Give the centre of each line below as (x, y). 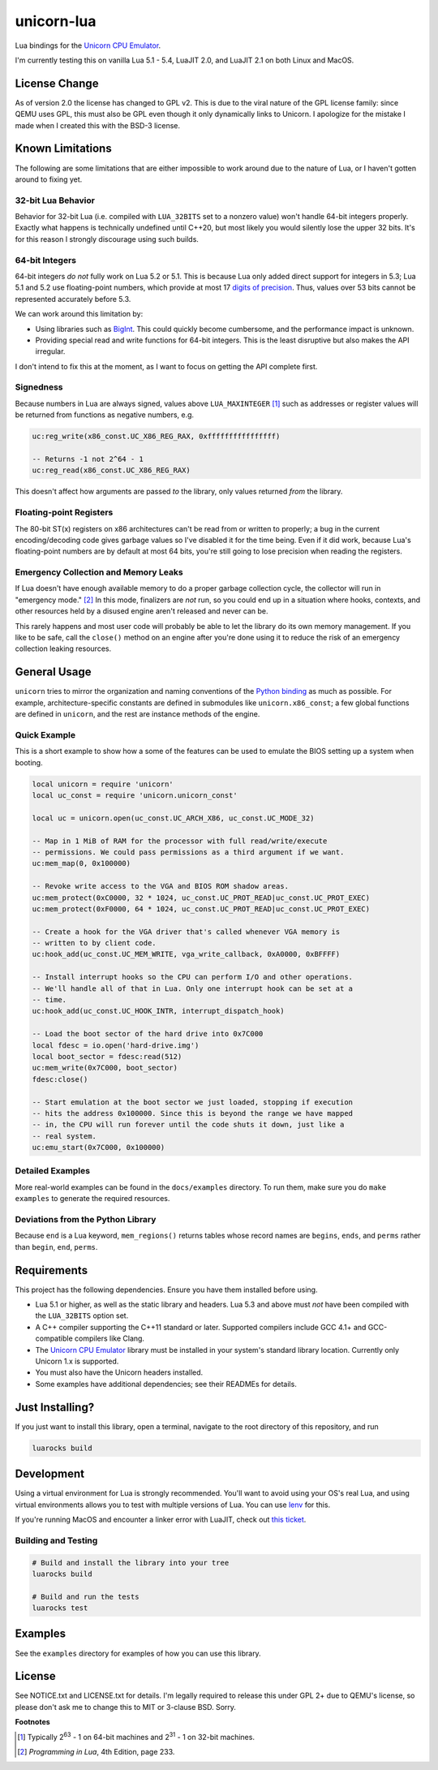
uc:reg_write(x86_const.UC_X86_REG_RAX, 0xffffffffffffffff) (156, 437)
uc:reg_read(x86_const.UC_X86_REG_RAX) (111, 470)
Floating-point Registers (64, 513)
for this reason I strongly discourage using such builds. (107, 239)
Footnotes (32, 1722)
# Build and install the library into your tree (131, 1563)
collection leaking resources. (63, 648)
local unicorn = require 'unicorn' (103, 784)
